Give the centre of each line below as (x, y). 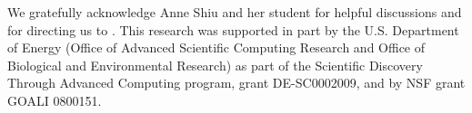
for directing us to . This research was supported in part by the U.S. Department (233, 29)
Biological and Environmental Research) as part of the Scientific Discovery (215, 65)
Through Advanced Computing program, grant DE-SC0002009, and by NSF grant (236, 83)
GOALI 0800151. (55, 100)
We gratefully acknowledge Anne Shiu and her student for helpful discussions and (235, 12)
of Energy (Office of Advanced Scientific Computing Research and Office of (216, 47)
